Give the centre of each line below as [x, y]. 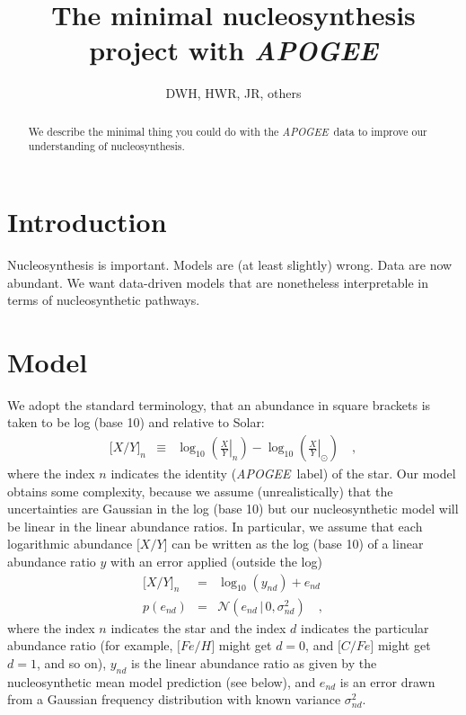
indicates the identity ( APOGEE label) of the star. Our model [283, 474]
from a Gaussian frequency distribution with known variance [174, 699]
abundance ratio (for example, [90, 645]
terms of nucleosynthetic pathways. [104, 300]
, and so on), [71, 662]
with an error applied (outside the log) [216, 562]
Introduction [87, 222]
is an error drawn [387, 681]
